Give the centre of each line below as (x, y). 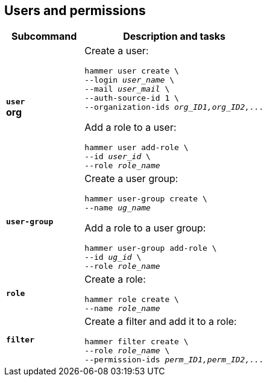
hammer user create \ (132, 71)
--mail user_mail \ (127, 89)
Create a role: (115, 279)
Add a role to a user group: (145, 228)
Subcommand (44, 36)
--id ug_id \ (113, 257)
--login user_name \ (130, 80)
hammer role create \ (132, 300)
